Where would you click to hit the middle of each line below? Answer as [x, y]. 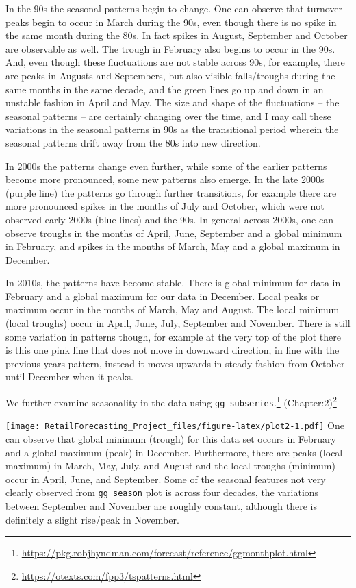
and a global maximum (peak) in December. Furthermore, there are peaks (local [174, 452]
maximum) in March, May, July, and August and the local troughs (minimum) [170, 466]
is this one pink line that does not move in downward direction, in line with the [173, 350]
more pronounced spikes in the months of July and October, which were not [165, 206]
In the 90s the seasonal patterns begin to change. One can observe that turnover [174, 8]
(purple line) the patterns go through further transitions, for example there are [171, 192]
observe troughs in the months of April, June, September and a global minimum [174, 233]
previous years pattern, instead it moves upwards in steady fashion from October [175, 363]
